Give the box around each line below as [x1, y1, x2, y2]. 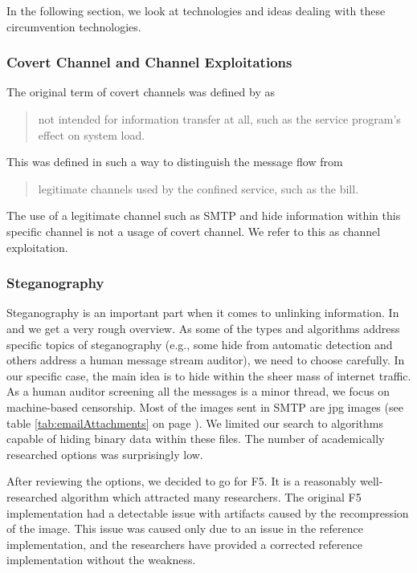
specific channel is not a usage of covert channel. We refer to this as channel [6, 222, 381, 239]
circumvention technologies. [6, 18, 141, 35]
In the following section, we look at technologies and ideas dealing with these [6, 2, 386, 18]
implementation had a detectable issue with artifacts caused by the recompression [6, 504, 409, 521]
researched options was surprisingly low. [6, 445, 203, 462]
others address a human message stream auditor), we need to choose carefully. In [6, 352, 405, 368]
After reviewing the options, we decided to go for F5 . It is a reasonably [6, 473, 357, 490]
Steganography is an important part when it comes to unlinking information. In [6, 304, 399, 321]
